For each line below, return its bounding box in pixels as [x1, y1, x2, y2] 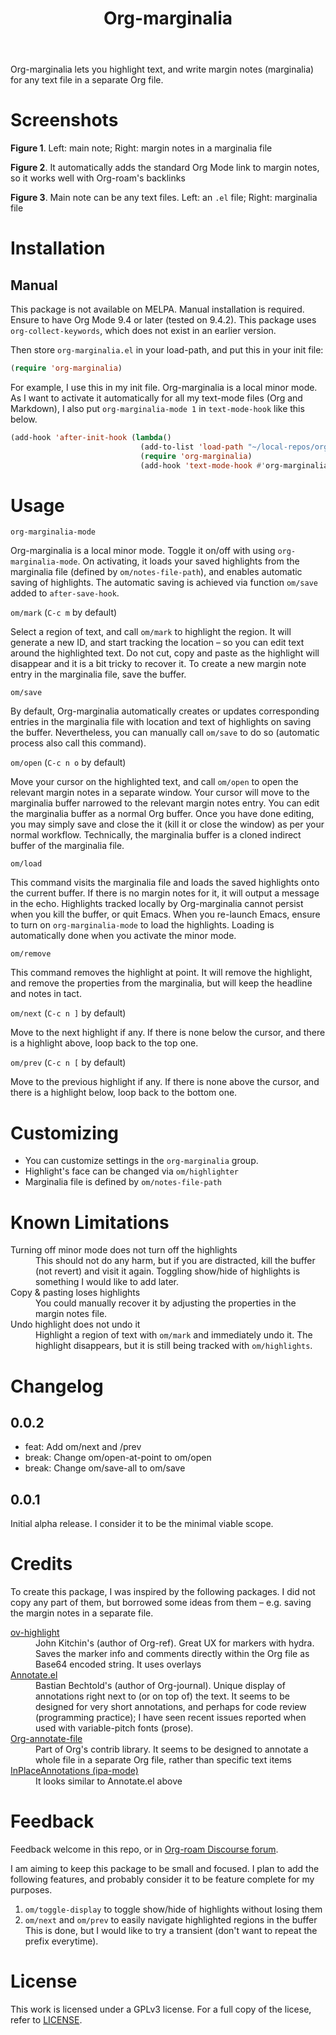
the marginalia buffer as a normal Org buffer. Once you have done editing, [10, 808, 315, 820]
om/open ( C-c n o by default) [10, 757, 127, 769]
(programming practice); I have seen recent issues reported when [35, 1712, 307, 1724]
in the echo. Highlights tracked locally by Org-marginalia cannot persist [10, 898, 304, 910]
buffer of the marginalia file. [10, 840, 125, 852]
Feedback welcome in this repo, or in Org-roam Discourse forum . [10, 1843, 279, 1855]
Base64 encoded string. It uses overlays [35, 1658, 202, 1671]
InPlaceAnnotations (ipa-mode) [10, 1765, 139, 1777]
